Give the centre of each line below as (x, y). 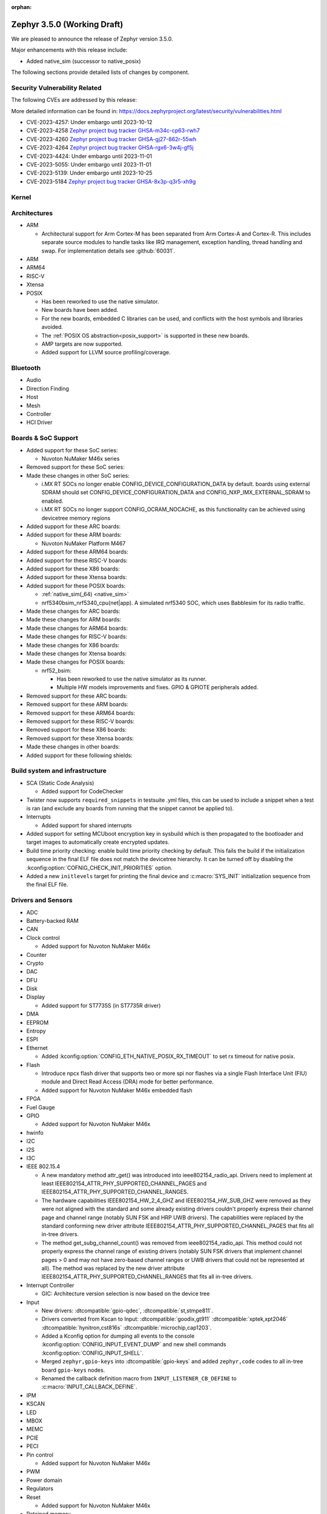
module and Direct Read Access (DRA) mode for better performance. (128, 1082)
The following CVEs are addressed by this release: (74, 100)
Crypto (35, 963)
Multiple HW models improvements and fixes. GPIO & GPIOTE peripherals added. (157, 687)
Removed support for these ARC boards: (77, 696)
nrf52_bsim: (57, 670)
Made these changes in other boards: (73, 747)
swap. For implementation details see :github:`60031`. (108, 251)
